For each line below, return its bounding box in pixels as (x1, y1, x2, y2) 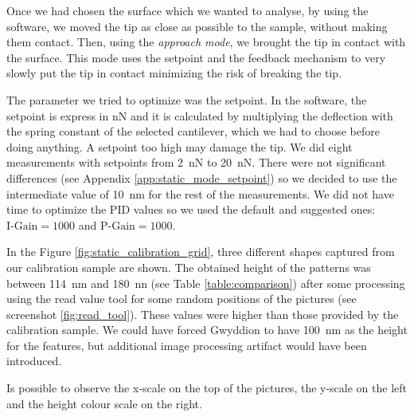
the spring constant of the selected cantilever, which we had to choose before (6, 123, 380, 140)
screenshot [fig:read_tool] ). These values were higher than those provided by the (6, 305, 399, 322)
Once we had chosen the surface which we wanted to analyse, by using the (6, 2, 369, 18)
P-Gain (100, 220, 135, 232)
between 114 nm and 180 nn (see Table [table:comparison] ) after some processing (6, 274, 405, 291)
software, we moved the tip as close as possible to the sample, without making (6, 18, 388, 34)
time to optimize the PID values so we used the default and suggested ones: (6, 201, 376, 218)
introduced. (6, 352, 62, 369)
